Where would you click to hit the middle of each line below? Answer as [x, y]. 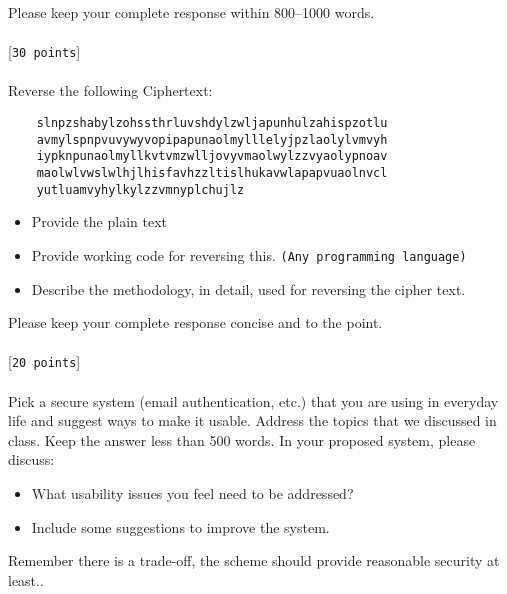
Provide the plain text [99, 221]
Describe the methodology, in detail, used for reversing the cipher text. [248, 288]
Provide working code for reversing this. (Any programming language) [249, 254]
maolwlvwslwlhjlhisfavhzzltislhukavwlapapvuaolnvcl [212, 173]
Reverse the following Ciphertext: [110, 90]
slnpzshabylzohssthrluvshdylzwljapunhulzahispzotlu [212, 123]
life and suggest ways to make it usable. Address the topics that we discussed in [252, 420]
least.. [26, 579]
